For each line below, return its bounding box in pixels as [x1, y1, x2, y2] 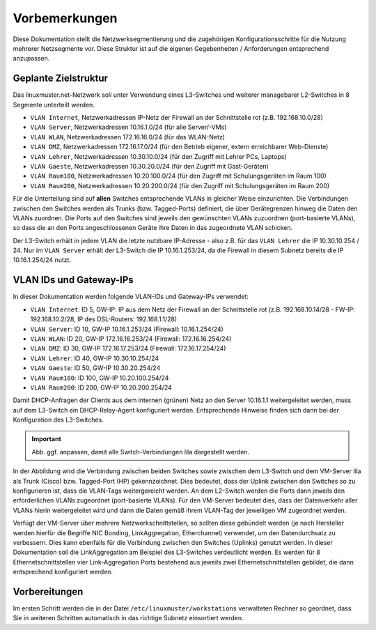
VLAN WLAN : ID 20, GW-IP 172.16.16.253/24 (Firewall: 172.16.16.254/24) [30, 335, 232, 343]
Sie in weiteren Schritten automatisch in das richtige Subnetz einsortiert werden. [13, 614, 244, 622]
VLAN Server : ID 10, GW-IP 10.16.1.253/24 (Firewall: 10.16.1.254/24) [30, 325, 224, 333]
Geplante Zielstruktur [13, 72, 108, 84]
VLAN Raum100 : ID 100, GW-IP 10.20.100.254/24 [30, 374, 169, 382]
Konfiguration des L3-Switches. [13, 415, 104, 424]
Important [31, 435, 62, 443]
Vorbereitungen [13, 585, 84, 597]
